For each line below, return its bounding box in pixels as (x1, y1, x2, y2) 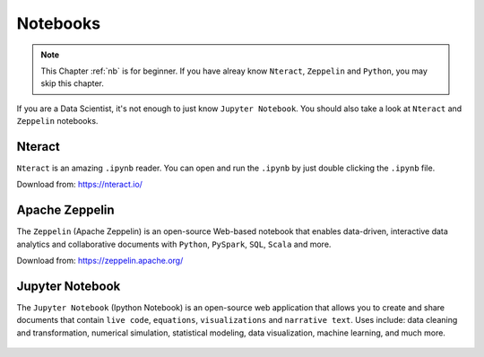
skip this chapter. (40, 78, 105, 89)
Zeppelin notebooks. (16, 116, 99, 126)
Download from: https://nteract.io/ (16, 179, 143, 190)
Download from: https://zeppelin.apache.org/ (16, 256, 184, 266)
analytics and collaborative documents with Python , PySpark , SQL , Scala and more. (16, 239, 332, 249)
